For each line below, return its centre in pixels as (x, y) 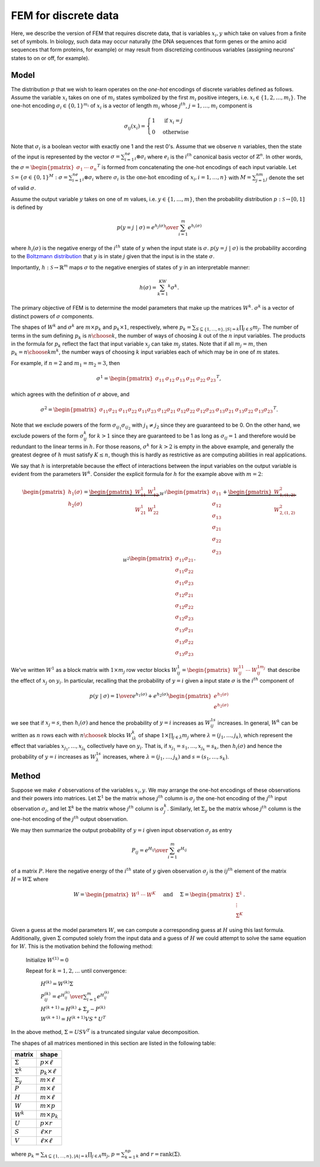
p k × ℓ (48, 1072)
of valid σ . (23, 188)
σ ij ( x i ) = (135, 126)
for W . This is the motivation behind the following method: (82, 946)
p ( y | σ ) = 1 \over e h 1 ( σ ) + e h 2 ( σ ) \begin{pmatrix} (151, 696)
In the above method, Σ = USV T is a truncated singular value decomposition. (105, 1032)
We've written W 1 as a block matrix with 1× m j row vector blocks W (94, 670)
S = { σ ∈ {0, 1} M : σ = (39, 177)
